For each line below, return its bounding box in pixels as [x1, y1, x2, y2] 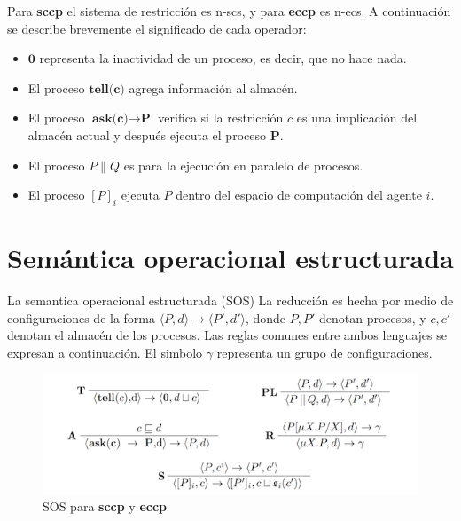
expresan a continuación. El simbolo [7, 343, 203, 361]
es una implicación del [296, 108, 418, 127]
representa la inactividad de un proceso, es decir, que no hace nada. [39, 49, 407, 67]
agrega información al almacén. [129, 78, 298, 97]
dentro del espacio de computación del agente [176, 186, 422, 204]
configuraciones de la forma [7, 308, 155, 327]
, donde [245, 308, 286, 327]
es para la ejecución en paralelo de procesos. [123, 155, 363, 174]
